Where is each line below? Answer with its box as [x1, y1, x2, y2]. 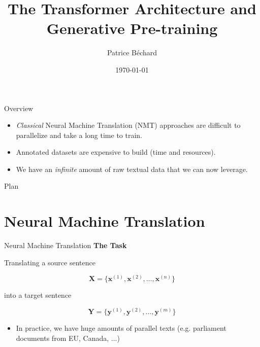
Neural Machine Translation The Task [4, 240, 127, 251]
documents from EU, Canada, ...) [16, 332, 120, 343]
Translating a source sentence [4, 257, 95, 267]
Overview [4, 102, 34, 113]
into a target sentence [4, 290, 72, 300]
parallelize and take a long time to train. [16, 129, 142, 140]
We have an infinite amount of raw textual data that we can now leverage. [16, 163, 248, 174]
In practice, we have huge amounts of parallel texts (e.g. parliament [16, 323, 226, 333]
